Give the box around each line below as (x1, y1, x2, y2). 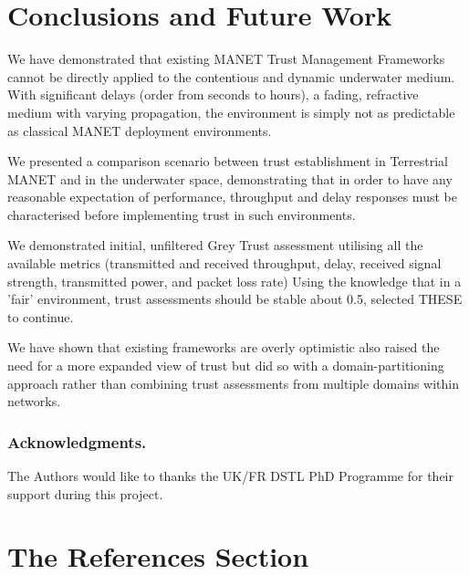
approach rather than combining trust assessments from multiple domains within (7, 373, 460, 392)
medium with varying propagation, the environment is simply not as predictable (7, 102, 455, 121)
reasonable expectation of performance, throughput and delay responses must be (7, 187, 457, 206)
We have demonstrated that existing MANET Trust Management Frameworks (7, 49, 445, 68)
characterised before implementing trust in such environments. (7, 204, 356, 224)
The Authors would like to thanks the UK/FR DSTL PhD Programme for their (7, 466, 454, 486)
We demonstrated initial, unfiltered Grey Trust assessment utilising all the (7, 235, 423, 255)
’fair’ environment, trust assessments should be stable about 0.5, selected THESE (7, 289, 463, 308)
